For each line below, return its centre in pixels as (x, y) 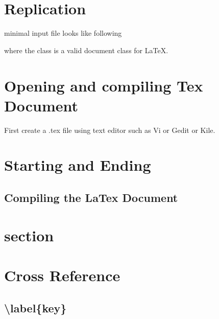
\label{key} (35, 307)
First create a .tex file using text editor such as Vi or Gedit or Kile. (110, 130)
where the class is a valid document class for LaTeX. (86, 50)
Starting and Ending (78, 165)
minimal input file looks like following (63, 33)
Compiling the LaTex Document (91, 197)
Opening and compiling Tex (104, 85)
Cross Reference (62, 275)
